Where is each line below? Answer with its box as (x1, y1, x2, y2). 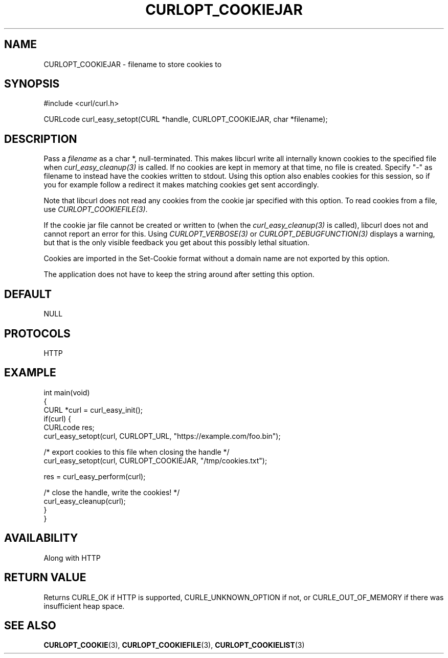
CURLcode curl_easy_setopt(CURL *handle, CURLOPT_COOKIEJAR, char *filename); (43, 115, 328, 124)
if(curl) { (43, 414, 72, 423)
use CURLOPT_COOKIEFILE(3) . (43, 205, 148, 214)
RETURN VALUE (4, 571, 86, 584)
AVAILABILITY (4, 532, 78, 545)
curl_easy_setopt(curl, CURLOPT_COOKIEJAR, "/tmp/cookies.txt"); (43, 456, 267, 465)
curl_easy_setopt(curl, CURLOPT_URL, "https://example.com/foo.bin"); (43, 431, 281, 440)
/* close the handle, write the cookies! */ (43, 487, 180, 497)
